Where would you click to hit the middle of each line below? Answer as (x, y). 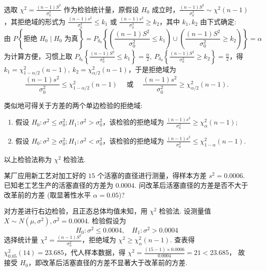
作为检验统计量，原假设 (101, 9)
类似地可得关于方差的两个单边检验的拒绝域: (73, 105)
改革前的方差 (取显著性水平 (48, 194)
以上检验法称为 (28, 159)
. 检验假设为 (107, 220)
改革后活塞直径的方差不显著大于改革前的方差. (114, 262)
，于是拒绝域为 (152, 69)
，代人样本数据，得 (95, 252)
